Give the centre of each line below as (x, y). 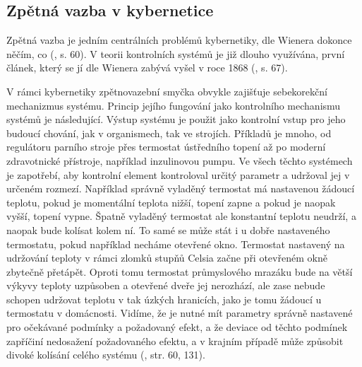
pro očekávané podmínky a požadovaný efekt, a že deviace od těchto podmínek (177, 327)
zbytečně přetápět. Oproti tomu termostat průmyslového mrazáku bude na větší (180, 271)
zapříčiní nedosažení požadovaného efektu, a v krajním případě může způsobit (175, 340)
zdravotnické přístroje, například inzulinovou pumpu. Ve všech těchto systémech (180, 160)
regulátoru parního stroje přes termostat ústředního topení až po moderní (166, 147)
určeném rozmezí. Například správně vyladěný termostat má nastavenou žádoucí (181, 188)
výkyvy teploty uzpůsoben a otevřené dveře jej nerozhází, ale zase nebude (166, 285)
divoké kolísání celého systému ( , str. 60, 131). (106, 355)
